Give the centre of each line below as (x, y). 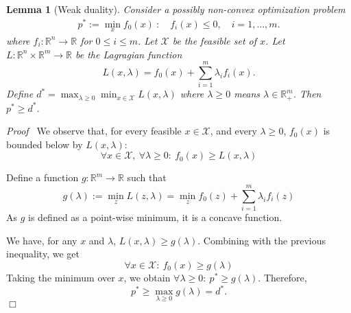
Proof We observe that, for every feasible (94, 131)
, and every (233, 131)
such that (147, 177)
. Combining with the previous (262, 240)
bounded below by (45, 144)
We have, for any (42, 240)
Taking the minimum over (61, 277)
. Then (307, 94)
